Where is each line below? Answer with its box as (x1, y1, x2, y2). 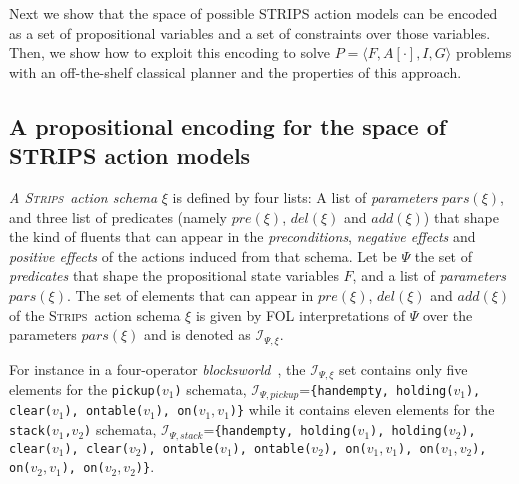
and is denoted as (144, 324, 251, 345)
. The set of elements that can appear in (66, 284, 314, 305)
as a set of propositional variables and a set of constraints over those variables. (9, 22, 491, 43)
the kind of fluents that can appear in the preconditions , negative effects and (9, 226, 476, 247)
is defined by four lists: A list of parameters (172, 186, 438, 207)
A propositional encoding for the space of (9, 110, 447, 141)
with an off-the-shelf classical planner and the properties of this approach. (9, 61, 462, 82)
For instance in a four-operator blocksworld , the (9, 358, 306, 379)
